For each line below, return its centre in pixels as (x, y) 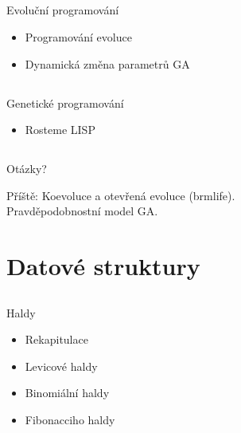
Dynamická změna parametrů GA (107, 63)
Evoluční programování (63, 10)
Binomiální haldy (67, 393)
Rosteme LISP (60, 130)
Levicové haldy (61, 366)
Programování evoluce (78, 36)
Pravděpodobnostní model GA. (82, 211)
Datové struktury (103, 266)
